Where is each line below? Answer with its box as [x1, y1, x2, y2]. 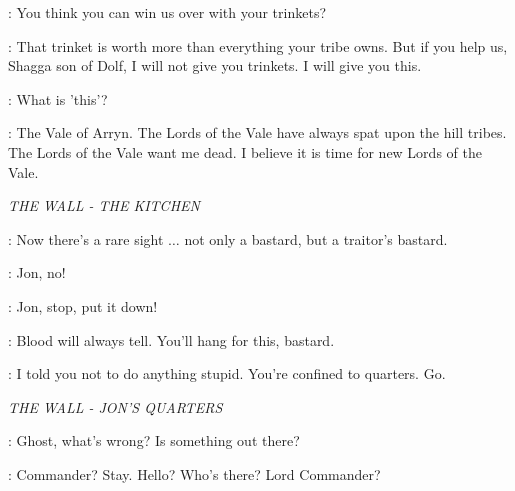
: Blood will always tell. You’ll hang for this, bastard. [8, 329, 335, 350]
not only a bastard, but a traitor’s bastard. [184, 228, 448, 249]
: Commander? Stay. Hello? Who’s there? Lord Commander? [8, 463, 381, 484]
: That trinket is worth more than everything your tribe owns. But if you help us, [8, 35, 508, 56]
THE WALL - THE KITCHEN [8, 195, 200, 216]
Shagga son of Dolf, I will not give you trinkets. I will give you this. [8, 55, 422, 76]
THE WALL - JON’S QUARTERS [8, 396, 223, 417]
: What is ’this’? [8, 88, 108, 109]
